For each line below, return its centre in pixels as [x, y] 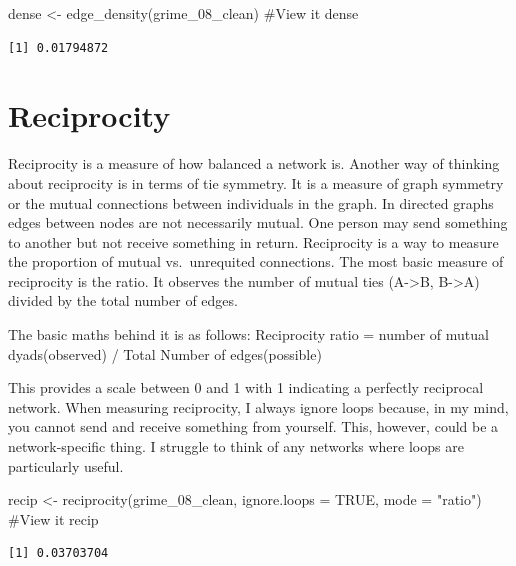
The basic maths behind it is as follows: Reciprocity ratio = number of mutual [248, 334]
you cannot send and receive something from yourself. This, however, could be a [253, 426]
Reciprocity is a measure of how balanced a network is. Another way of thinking [254, 163]
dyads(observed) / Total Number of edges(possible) [165, 353]
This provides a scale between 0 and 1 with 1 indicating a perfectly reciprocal [246, 387]
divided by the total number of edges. [123, 300]
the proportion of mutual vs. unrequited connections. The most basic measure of [256, 261]
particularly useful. [66, 465]
